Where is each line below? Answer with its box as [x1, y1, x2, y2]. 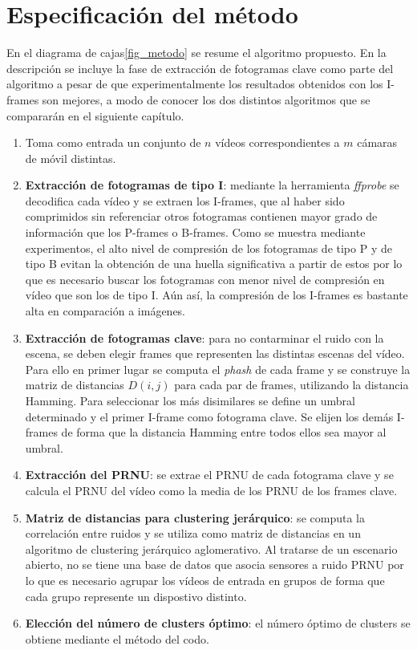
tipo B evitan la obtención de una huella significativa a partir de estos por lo [25, 255, 403, 272]
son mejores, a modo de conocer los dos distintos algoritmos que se [42, 91, 370, 108]
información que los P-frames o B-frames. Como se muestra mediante [25, 224, 366, 241]
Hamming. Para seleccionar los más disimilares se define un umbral [25, 392, 355, 408]
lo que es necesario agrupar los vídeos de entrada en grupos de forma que [25, 571, 385, 588]
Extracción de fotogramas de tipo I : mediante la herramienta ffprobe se [25, 177, 399, 193]
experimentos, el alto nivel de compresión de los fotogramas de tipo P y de [25, 239, 392, 256]
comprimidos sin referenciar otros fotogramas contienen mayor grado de [25, 208, 378, 225]
